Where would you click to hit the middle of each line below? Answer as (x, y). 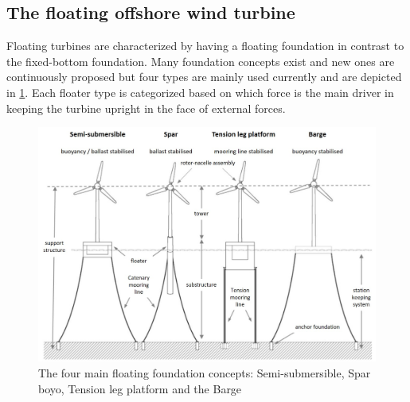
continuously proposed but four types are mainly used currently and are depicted (204, 77)
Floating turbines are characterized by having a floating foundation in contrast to (205, 46)
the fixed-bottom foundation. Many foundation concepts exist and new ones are (201, 61)
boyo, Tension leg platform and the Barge (140, 388)
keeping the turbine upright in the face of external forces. (146, 108)
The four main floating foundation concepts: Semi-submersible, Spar (205, 372)
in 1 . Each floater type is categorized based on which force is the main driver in (200, 92)
